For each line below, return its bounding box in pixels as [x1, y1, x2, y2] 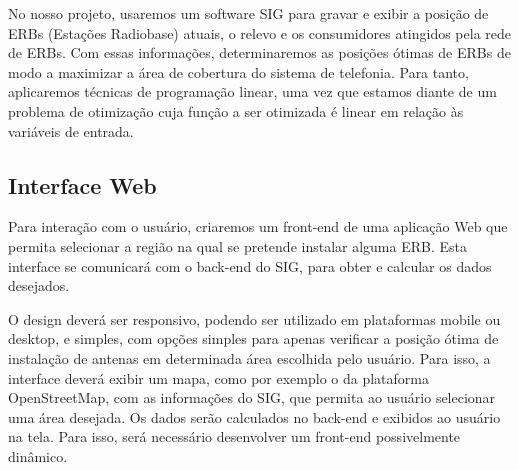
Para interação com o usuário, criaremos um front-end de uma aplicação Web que [8, 216, 508, 237]
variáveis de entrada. [8, 120, 134, 141]
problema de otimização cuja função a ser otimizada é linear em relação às [8, 100, 464, 121]
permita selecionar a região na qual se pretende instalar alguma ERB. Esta [8, 235, 467, 256]
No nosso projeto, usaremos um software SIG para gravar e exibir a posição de [8, 3, 489, 23]
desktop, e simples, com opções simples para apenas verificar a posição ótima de [8, 328, 499, 349]
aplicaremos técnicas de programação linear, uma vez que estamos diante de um [8, 81, 497, 102]
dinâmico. [8, 445, 68, 466]
